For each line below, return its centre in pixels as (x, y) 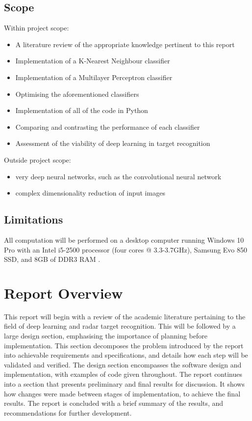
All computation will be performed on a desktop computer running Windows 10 (124, 239)
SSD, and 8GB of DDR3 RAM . (52, 259)
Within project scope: (37, 28)
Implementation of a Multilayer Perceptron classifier (94, 77)
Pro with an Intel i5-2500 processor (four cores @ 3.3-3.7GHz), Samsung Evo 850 (126, 249)
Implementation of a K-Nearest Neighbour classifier (93, 61)
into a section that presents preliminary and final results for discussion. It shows (124, 384)
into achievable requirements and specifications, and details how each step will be (126, 355)
